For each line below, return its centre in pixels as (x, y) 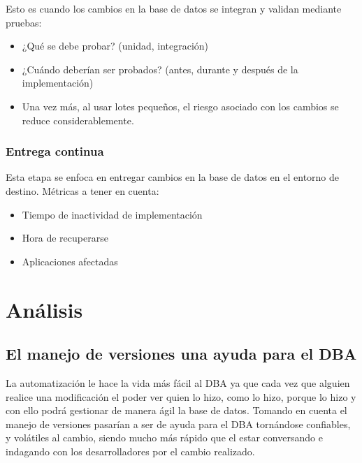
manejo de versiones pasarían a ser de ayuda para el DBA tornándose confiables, (178, 424)
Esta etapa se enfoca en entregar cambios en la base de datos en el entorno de (173, 177)
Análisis (44, 309)
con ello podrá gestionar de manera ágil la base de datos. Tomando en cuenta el (176, 410)
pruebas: (24, 22)
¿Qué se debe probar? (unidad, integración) (115, 46)
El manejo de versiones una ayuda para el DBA (181, 354)
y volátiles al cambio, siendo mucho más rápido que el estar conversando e (164, 438)
